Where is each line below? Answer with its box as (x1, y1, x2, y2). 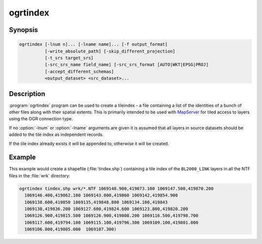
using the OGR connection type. (9, 116, 73, 122)
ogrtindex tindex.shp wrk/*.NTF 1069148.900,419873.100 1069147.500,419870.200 (19, 186, 214, 191)
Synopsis (9, 26, 38, 34)
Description (9, 90, 46, 98)
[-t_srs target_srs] (44, 55, 94, 61)
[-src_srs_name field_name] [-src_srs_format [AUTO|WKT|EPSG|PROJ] (44, 62, 209, 67)
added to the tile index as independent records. (9, 131, 104, 138)
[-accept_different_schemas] (44, 68, 114, 74)
